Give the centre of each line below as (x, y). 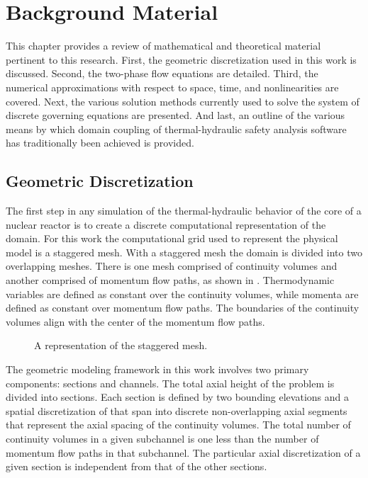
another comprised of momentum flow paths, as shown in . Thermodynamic (170, 280)
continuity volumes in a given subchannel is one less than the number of (162, 438)
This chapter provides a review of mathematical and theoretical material (163, 46)
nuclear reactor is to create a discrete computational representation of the (166, 224)
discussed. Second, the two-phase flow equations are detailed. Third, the (162, 73)
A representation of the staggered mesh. (121, 345)
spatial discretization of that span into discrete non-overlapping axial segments (177, 410)
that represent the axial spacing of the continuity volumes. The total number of (178, 425)
